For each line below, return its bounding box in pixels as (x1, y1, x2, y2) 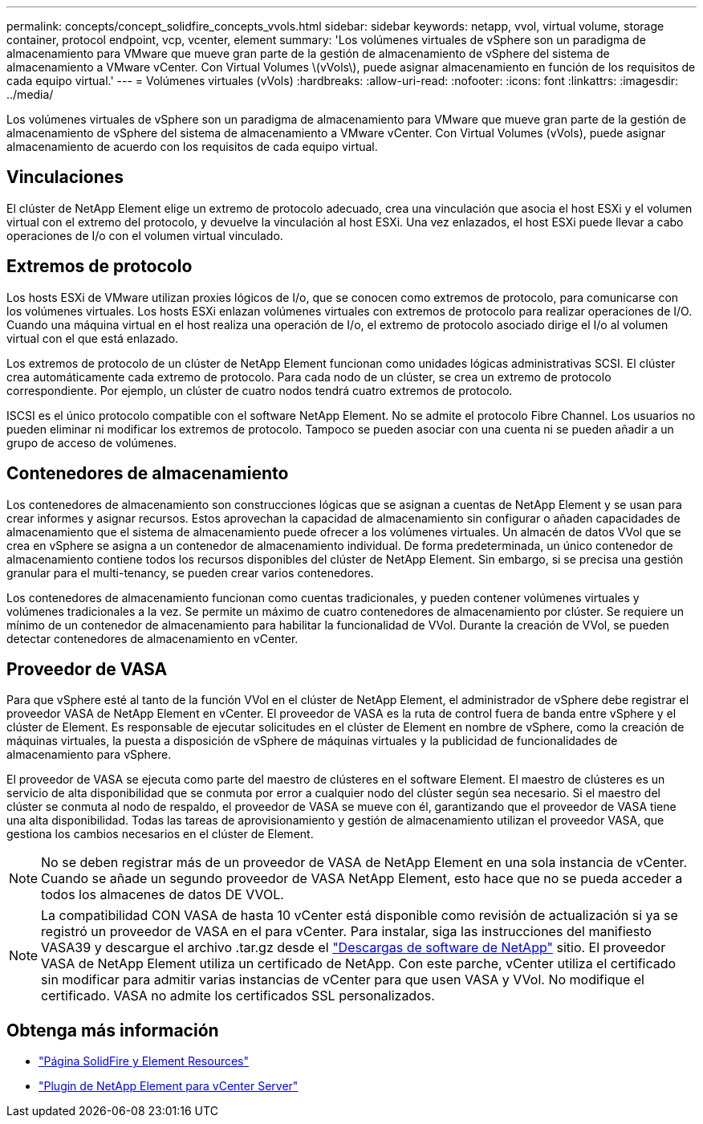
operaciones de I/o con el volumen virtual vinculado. (6, 228, 283, 242)
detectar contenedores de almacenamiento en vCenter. (6, 631, 299, 645)
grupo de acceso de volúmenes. (6, 435, 177, 450)
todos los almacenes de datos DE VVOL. (41, 886, 284, 903)
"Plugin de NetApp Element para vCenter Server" (39, 1079, 299, 1093)
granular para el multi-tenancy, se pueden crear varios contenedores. (6, 565, 374, 580)
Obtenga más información (6, 1020, 219, 1041)
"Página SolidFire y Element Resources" (39, 1054, 250, 1069)
